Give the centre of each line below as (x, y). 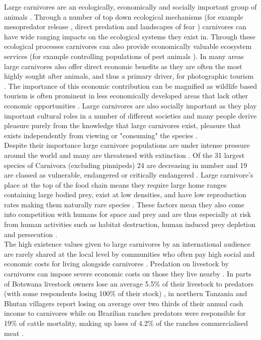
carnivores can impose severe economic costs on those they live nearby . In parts (128, 274)
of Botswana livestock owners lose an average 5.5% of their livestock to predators (129, 283)
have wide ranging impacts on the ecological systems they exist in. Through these (130, 36)
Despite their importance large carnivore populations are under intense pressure (127, 145)
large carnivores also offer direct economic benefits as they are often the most (123, 66)
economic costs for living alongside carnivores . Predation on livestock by (116, 264)
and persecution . (31, 234)
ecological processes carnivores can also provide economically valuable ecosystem (128, 46)
